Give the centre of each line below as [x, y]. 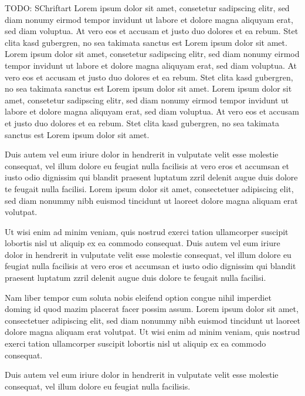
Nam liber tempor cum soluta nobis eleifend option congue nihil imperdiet [138, 297]
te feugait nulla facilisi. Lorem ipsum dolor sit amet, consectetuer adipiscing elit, [149, 188]
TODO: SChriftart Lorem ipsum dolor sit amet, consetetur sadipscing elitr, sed [147, 8]
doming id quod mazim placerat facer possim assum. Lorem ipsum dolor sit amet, [152, 309]
